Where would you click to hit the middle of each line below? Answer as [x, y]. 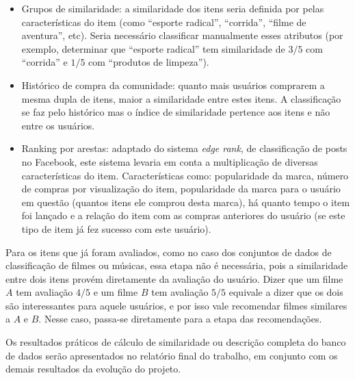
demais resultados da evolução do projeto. [93, 369]
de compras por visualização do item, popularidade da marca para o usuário [181, 189]
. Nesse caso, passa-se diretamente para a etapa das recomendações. [180, 319]
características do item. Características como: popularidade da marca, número [185, 175]
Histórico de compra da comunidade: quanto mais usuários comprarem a [173, 85]
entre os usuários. [58, 125]
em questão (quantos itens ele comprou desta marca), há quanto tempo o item [186, 202]
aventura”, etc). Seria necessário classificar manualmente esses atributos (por [182, 35]
